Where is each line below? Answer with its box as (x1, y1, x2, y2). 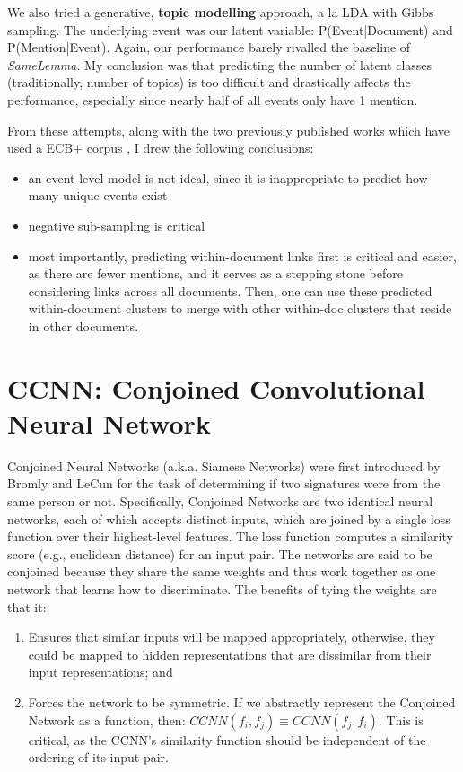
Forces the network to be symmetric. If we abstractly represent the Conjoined (28, 692, 456, 711)
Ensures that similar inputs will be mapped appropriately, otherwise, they (28, 627, 435, 646)
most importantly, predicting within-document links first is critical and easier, (28, 246, 457, 265)
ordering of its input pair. (28, 748, 169, 767)
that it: (7, 597, 47, 616)
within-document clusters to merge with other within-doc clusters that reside (28, 299, 452, 318)
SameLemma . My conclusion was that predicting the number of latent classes (7, 55, 432, 74)
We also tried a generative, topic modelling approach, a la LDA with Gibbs (7, 3, 434, 21)
